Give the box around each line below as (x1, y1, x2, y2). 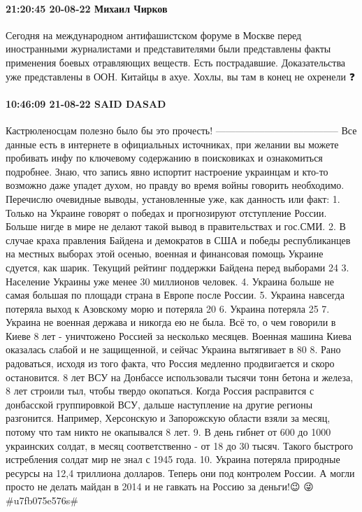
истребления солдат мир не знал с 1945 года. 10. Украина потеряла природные (6, 452, 340, 467)
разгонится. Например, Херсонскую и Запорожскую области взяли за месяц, (6, 411, 331, 425)
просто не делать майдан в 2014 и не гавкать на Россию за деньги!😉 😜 (6, 479, 314, 494)
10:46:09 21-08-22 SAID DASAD (6, 96, 166, 111)
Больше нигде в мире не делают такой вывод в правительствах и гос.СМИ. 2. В (6, 219, 346, 234)
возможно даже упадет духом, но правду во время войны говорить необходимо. (6, 178, 345, 192)
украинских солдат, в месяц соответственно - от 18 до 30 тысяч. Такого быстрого (6, 438, 354, 453)
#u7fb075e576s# (6, 493, 78, 507)
